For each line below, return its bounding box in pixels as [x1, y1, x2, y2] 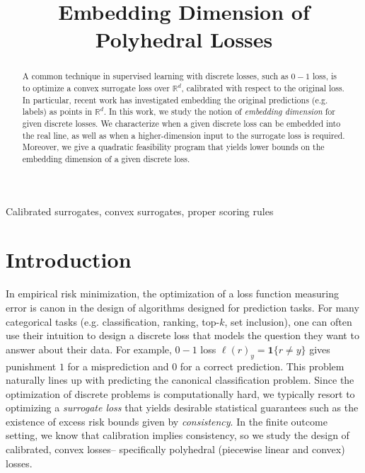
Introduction [6, 245, 132, 274]
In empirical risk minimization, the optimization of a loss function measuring [6, 286, 340, 301]
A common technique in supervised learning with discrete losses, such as [22, 70, 289, 82]
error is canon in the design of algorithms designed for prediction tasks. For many [6, 300, 359, 314]
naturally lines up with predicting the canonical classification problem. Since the [6, 372, 354, 387]
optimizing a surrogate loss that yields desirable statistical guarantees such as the [6, 400, 359, 415]
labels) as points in [22, 106, 93, 118]
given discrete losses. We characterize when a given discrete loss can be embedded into [22, 117, 341, 129]
